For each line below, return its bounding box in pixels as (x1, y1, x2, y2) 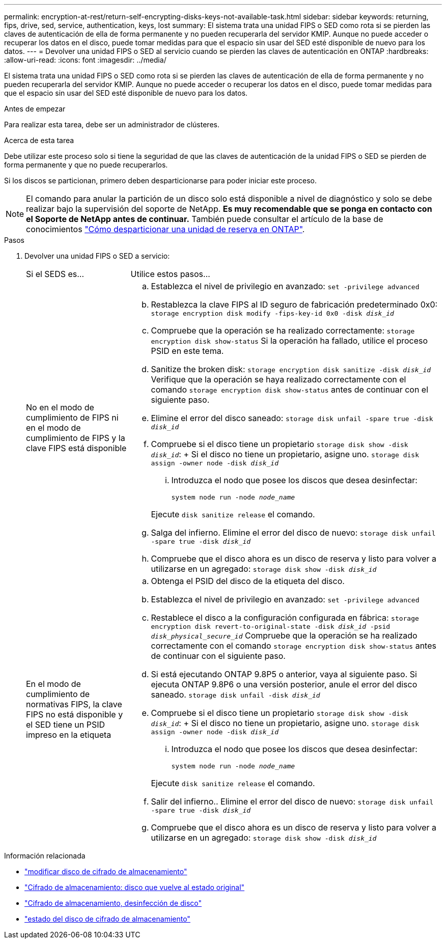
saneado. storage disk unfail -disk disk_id (151, 689, 320, 700)
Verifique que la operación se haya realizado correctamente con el (151, 374, 406, 384)
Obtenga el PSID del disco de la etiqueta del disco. (151, 576, 345, 586)
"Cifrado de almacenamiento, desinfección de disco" (24, 899, 202, 907)
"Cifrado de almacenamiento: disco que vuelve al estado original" (24, 883, 245, 892)
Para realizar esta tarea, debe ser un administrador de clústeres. (4, 120, 219, 129)
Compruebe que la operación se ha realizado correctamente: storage (151, 325, 415, 336)
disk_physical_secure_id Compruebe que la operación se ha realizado (151, 630, 417, 641)
